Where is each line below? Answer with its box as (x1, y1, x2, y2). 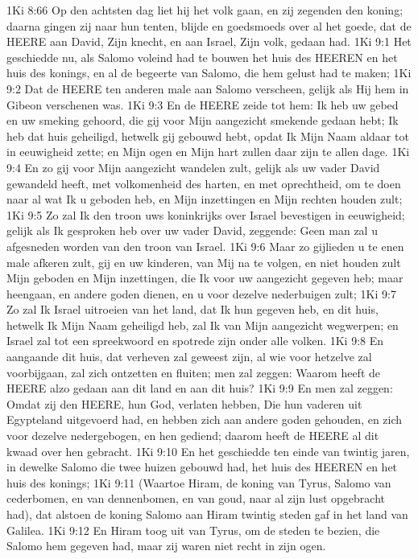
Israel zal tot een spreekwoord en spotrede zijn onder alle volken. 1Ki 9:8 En (6, 332, 384, 349)
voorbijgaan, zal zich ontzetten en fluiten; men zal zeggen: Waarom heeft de (6, 364, 381, 380)
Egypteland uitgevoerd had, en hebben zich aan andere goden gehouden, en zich (6, 411, 403, 428)
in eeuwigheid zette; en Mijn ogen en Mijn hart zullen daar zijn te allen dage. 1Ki (6, 143, 410, 160)
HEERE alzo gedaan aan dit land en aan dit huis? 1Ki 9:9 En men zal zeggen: (6, 380, 393, 397)
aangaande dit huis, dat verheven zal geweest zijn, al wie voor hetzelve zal (6, 348, 372, 365)
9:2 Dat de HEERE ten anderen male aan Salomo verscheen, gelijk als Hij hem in (6, 80, 409, 97)
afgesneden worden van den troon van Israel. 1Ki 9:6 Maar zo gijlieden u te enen (6, 237, 404, 254)
